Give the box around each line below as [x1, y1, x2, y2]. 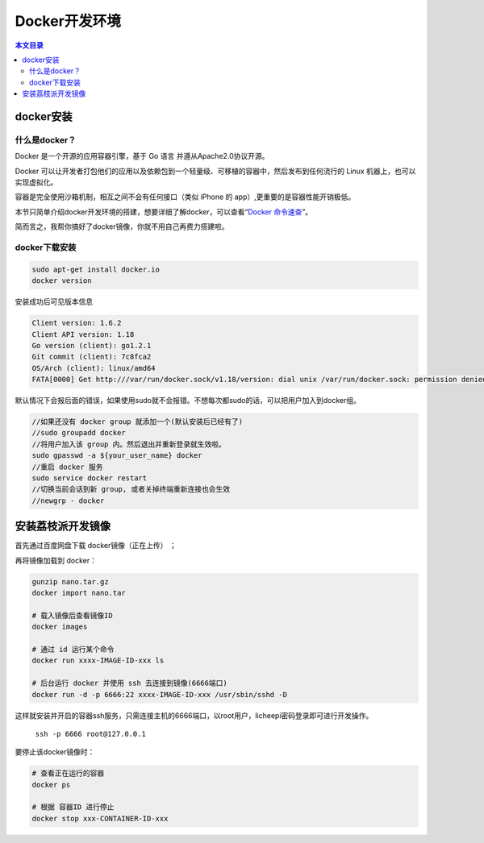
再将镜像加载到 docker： [15, 555, 97, 565]
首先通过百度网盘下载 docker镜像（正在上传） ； [15, 541, 177, 550]
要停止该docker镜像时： [15, 747, 95, 757]
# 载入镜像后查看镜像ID [31, 611, 113, 620]
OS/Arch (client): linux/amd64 [31, 363, 156, 372]
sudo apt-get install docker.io [31, 264, 161, 274]
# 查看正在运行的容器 [31, 769, 105, 778]
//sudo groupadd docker [31, 428, 127, 438]
